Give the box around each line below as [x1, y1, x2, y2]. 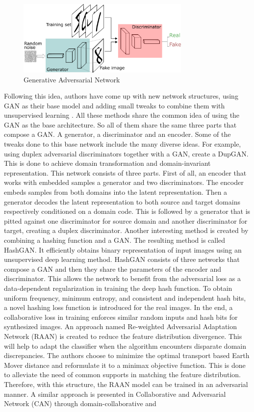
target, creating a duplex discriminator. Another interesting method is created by [4, 225, 249, 235]
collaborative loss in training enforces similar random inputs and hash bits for [4, 311, 238, 322]
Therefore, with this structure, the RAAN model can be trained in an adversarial [4, 379, 248, 389]
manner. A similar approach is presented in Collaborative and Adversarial [4, 388, 226, 399]
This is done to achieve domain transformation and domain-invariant [4, 158, 211, 168]
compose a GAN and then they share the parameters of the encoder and [4, 263, 222, 274]
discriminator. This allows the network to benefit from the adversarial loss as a [4, 273, 241, 283]
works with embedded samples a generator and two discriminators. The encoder [4, 177, 244, 187]
